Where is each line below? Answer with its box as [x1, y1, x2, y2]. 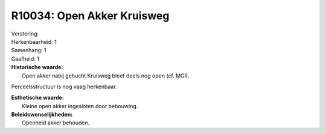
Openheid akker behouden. [22, 119, 90, 126]
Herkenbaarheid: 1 [11, 38, 57, 45]
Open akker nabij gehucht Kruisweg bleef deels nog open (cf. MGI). [22, 72, 190, 79]
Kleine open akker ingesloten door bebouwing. [22, 102, 138, 109]
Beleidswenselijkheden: [11, 111, 73, 118]
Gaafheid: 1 [11, 55, 39, 62]
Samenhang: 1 [11, 47, 46, 54]
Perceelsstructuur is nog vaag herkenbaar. [11, 83, 117, 90]
